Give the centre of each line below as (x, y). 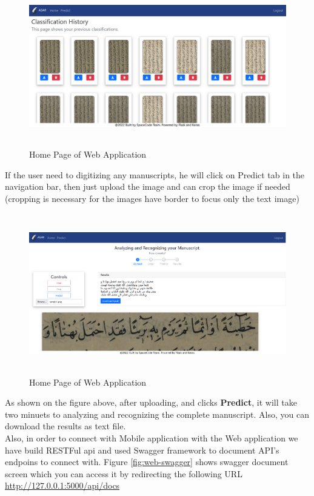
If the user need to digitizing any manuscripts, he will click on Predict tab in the (155, 174)
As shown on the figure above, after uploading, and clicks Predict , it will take (151, 402)
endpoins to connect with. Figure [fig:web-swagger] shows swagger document (147, 462)
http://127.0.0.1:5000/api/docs (62, 485)
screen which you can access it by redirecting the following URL (124, 473)
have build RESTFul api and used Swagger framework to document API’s (142, 450)
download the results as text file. (65, 426)
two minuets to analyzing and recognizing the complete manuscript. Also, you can (157, 414)
